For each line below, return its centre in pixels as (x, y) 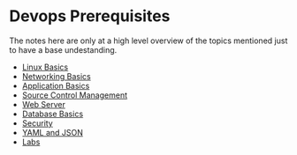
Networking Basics (56, 76)
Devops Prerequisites (90, 16)
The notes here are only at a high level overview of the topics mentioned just (148, 41)
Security (37, 123)
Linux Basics (45, 67)
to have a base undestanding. (63, 49)
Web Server (44, 104)
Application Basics (56, 85)
